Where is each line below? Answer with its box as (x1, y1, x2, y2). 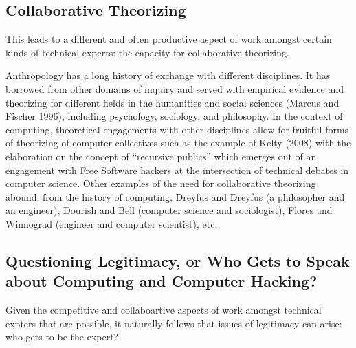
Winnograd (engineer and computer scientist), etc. (5, 216, 218, 230)
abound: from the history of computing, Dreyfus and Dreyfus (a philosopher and (5, 189, 345, 204)
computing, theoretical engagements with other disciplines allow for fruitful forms (5, 122, 349, 136)
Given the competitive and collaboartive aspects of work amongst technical (5, 303, 322, 317)
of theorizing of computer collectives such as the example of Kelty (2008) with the (5, 135, 351, 150)
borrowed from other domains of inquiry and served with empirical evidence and (5, 81, 344, 96)
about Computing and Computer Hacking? (5, 270, 318, 292)
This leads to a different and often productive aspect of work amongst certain (5, 32, 332, 46)
